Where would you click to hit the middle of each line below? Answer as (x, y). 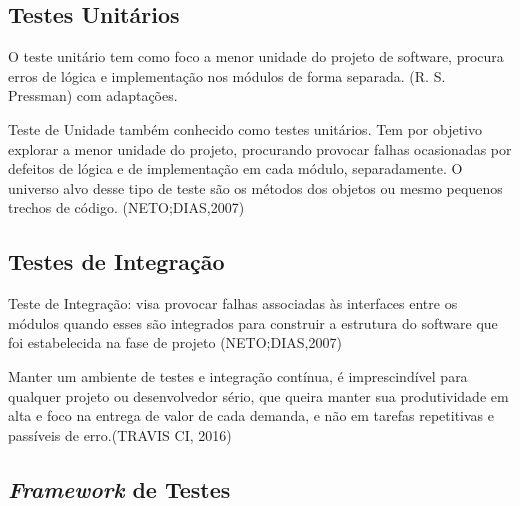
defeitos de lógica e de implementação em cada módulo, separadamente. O (235, 168)
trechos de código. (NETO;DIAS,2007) (126, 207)
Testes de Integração (116, 261)
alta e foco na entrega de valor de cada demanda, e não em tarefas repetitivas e (251, 415)
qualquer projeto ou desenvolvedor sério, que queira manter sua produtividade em (258, 395)
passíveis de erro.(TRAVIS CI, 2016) (120, 434)
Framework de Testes (119, 488)
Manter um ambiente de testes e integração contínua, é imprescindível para (238, 375)
